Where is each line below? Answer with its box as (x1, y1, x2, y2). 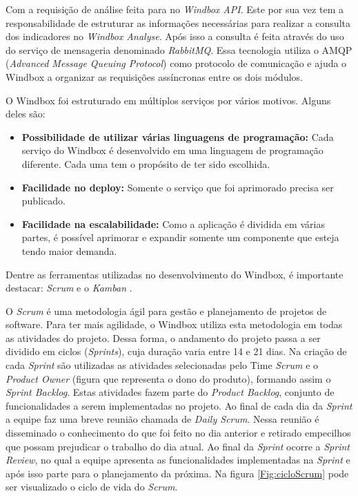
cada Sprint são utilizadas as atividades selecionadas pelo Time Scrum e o (6, 358, 319, 372)
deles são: (6, 106, 46, 121)
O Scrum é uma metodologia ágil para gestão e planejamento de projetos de (6, 303, 327, 318)
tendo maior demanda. (21, 243, 117, 258)
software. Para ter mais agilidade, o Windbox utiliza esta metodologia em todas (6, 317, 343, 332)
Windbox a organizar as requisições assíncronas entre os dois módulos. (6, 69, 303, 84)
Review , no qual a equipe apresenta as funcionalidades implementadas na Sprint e (6, 452, 350, 467)
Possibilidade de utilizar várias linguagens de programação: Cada (21, 129, 334, 144)
